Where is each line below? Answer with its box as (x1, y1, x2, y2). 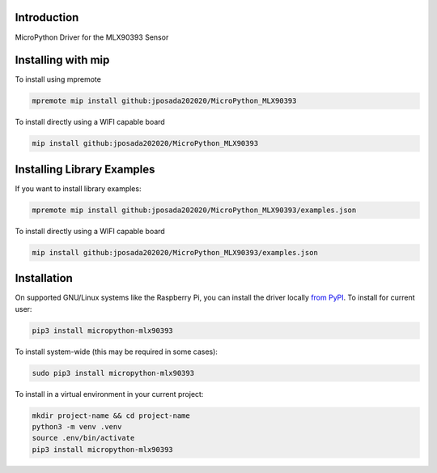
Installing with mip (15, 53, 110, 67)
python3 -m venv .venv (32, 422, 122, 432)
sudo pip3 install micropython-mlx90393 (32, 369, 194, 377)
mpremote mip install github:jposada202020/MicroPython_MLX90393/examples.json (32, 205, 357, 215)
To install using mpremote (15, 75, 101, 84)
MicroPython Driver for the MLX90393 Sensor (15, 32, 169, 42)
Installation (15, 271, 73, 285)
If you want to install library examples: (15, 183, 142, 194)
